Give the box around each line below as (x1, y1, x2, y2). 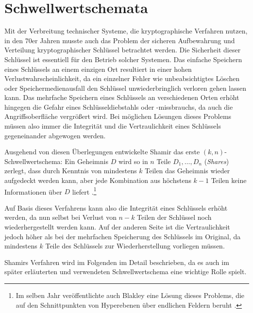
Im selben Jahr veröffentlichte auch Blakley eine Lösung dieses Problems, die (16, 290, 245, 300)
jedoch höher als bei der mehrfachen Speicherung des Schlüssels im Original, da (4, 231, 241, 241)
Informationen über (4, 186, 62, 197)
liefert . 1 (72, 185, 97, 197)
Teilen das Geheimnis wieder (145, 165, 230, 176)
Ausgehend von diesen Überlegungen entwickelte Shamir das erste (4, 147, 200, 157)
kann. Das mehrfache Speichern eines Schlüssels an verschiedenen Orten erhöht (4, 92, 239, 102)
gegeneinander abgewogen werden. (4, 130, 106, 140)
